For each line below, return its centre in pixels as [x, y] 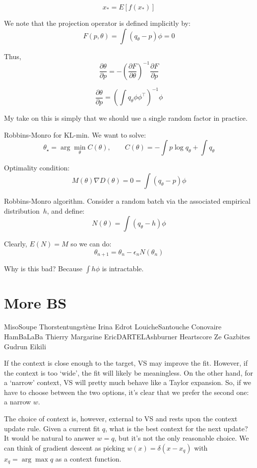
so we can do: [91, 244]
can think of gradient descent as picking [64, 447]
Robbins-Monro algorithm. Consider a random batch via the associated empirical [127, 200]
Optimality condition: [37, 168]
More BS [35, 303]
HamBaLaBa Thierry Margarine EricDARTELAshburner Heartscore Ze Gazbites [127, 336]
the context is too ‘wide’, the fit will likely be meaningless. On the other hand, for [128, 372]
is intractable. [123, 269]
